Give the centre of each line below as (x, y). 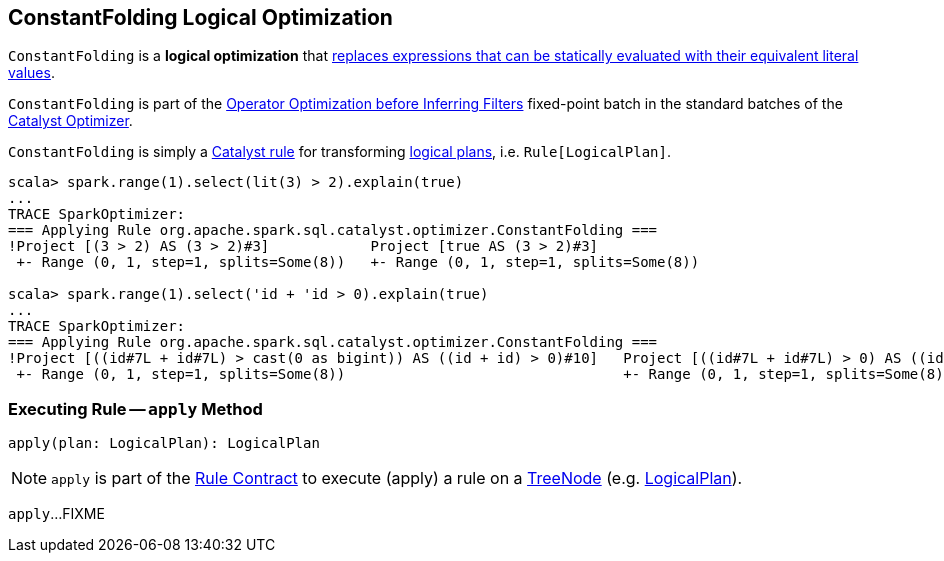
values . (31, 73)
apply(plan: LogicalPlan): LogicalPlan (164, 443)
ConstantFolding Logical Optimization (200, 17)
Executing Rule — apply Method (135, 408)
